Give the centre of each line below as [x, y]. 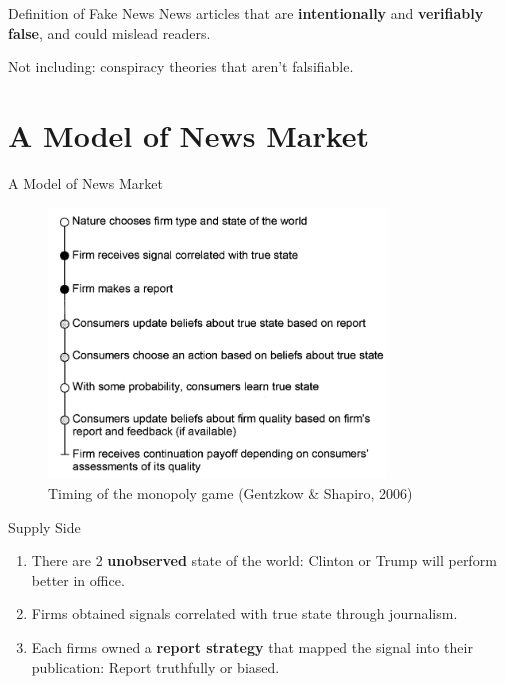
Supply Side [44, 526]
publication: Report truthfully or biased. [155, 666]
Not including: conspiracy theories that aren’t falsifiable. [181, 66]
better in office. [78, 579]
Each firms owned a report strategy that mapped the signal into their [252, 647]
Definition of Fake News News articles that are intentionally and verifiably [246, 13]
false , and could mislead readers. [109, 32]
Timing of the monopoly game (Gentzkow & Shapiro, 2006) [230, 493]
